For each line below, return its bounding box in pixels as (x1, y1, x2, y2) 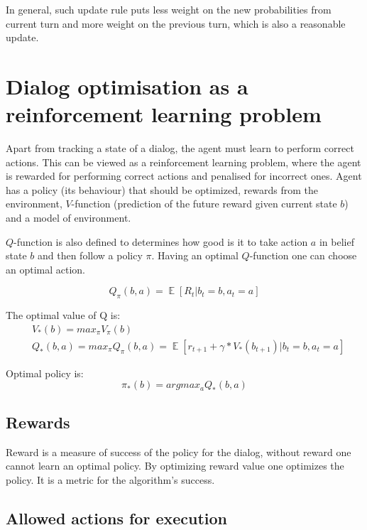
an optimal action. (6, 261, 86, 276)
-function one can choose (249, 248, 357, 263)
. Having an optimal (151, 248, 239, 263)
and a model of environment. (6, 210, 131, 225)
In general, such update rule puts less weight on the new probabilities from (6, 2, 332, 16)
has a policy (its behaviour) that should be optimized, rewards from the (6, 182, 318, 197)
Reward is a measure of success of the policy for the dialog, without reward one (6, 444, 351, 459)
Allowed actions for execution (6, 507, 228, 529)
